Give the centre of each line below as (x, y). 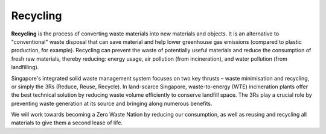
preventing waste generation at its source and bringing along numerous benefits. (112, 103)
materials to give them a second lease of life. (67, 123)
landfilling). (25, 67)
